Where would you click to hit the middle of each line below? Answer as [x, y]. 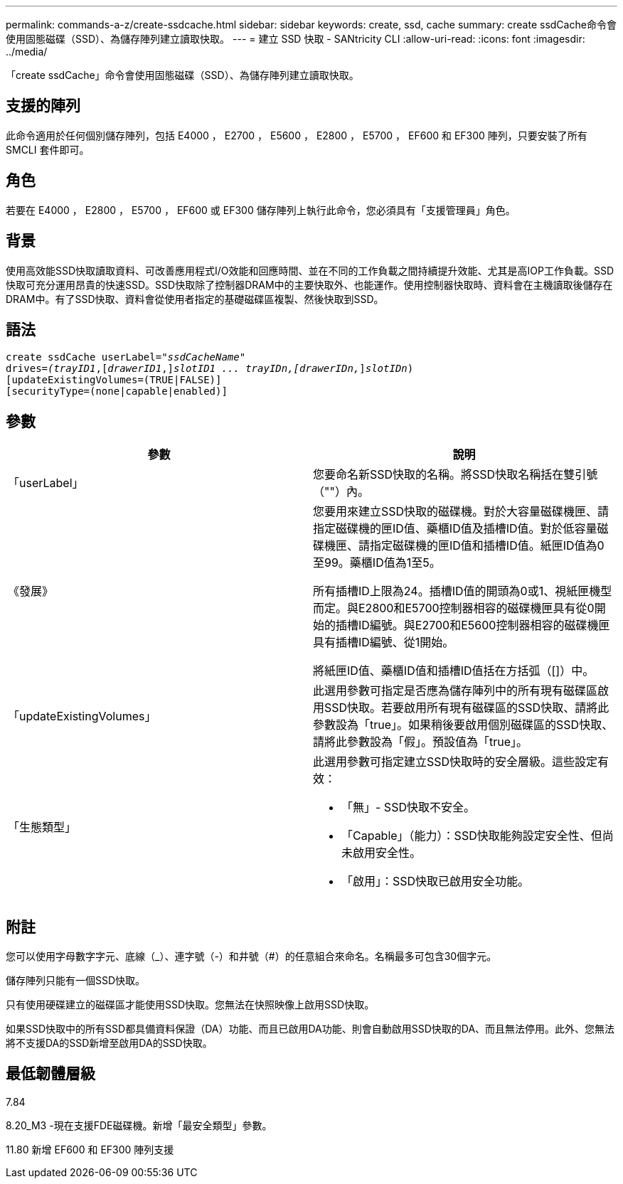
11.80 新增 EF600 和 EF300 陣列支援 [90, 1149]
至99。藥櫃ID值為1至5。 [377, 563]
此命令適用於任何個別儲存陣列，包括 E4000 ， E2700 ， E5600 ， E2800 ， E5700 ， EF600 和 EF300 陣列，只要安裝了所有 [297, 135]
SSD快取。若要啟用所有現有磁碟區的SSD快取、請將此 [467, 708]
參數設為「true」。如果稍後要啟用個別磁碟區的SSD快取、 [463, 725]
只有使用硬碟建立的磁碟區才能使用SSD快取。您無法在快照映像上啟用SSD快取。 [190, 1005]
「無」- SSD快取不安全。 [408, 807]
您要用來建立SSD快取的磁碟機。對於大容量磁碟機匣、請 [461, 512]
